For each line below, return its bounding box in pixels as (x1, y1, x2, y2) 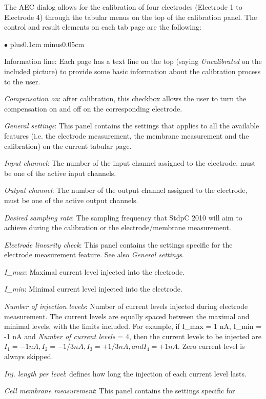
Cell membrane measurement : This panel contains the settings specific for (4, 385, 235, 396)
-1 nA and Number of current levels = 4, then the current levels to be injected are (4, 330, 261, 341)
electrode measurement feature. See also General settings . (4, 249, 184, 260)
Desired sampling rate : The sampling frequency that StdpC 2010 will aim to (4, 212, 242, 223)
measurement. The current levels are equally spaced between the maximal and (4, 311, 250, 321)
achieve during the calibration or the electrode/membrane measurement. (4, 222, 231, 233)
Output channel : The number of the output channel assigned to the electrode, (4, 185, 248, 195)
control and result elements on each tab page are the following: (4, 21, 201, 32)
